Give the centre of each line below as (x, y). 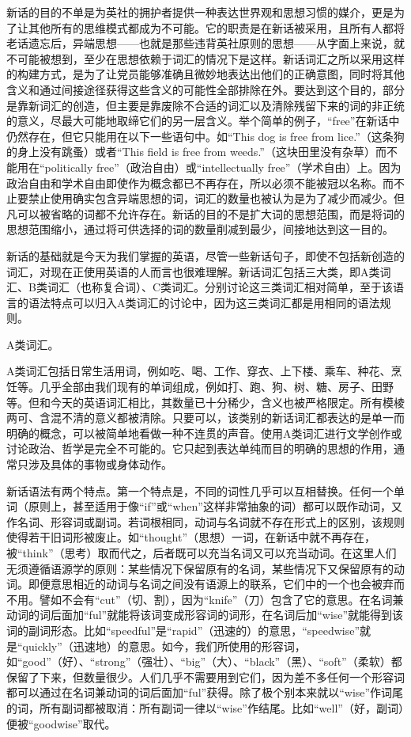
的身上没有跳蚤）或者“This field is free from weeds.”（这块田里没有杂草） (191, 152)
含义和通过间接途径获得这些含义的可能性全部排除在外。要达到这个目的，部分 (205, 89)
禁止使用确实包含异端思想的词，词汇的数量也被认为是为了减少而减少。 (211, 198)
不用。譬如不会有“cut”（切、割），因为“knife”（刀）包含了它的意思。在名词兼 (205, 599)
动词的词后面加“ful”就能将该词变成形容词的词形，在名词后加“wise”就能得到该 (205, 615)
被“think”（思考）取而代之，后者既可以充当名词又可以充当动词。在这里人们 (202, 553)
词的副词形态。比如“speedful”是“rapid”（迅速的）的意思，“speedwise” (183, 630)
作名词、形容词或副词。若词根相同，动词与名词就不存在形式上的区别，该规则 (205, 521)
